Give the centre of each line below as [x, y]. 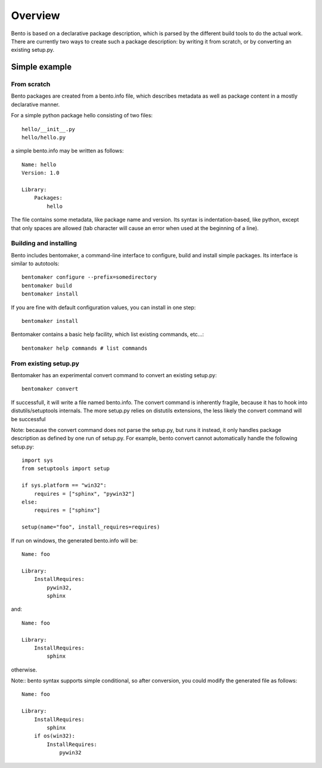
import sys [38, 461]
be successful [28, 419]
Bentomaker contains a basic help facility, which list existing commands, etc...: [107, 334]
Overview [35, 15]
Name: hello [39, 164]
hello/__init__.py [49, 129]
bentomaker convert [50, 389]
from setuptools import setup [66, 469]
